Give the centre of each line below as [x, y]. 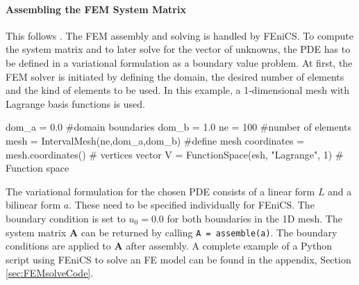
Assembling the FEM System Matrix [96, 9]
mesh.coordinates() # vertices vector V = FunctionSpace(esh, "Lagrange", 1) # [175, 154]
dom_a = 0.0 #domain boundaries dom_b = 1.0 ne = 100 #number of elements [178, 127]
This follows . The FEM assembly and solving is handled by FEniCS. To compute [179, 35]
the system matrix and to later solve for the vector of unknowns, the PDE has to [178, 49]
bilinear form [33, 205]
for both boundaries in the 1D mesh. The [254, 218]
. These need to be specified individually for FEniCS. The [192, 205]
